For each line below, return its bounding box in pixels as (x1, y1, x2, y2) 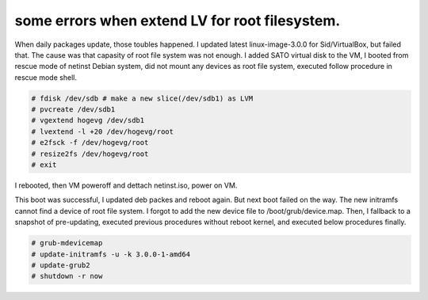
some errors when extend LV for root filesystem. (14, 12, 341, 29)
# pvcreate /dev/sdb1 (31, 105, 116, 114)
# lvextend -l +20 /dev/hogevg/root (31, 127, 174, 136)
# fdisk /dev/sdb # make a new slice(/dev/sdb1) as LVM (31, 93, 254, 103)
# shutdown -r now (31, 272, 103, 281)
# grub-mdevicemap (31, 238, 103, 248)
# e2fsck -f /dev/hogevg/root (31, 139, 149, 147)
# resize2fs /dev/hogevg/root (31, 149, 149, 158)
